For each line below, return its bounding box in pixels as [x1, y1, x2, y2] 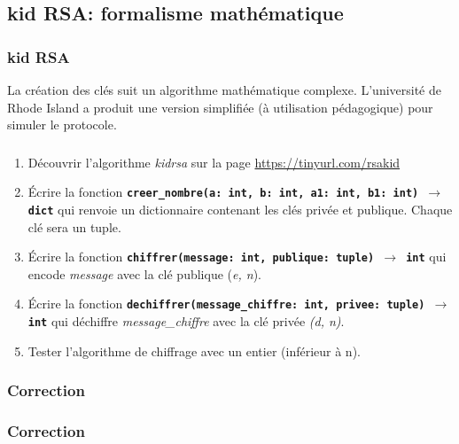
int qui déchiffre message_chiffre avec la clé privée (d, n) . [27, 312, 345, 331]
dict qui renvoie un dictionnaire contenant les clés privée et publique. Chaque [27, 199, 453, 218]
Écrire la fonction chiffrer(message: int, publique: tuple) [27, 247, 375, 266]
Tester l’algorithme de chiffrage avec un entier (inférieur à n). [27, 341, 361, 360]
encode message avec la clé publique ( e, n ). [27, 264, 261, 283]
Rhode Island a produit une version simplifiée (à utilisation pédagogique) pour [7, 97, 433, 116]
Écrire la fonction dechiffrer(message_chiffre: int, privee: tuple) [27, 294, 425, 313]
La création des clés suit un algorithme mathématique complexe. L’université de [7, 81, 441, 98]
